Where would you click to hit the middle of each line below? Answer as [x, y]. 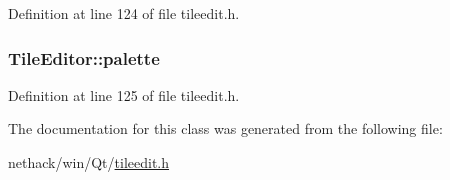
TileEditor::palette [84, 57]
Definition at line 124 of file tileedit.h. [124, 13]
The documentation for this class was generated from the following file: [225, 128]
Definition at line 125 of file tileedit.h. [124, 94]
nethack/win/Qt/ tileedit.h [89, 162]
